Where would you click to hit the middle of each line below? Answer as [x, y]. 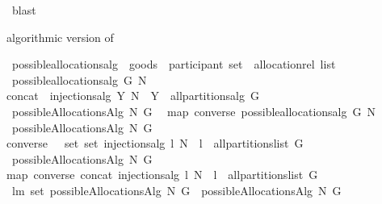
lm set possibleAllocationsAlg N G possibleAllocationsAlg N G [176, 190]
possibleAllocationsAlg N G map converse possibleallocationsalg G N [193, 111]
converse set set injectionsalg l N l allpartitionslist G [155, 143]
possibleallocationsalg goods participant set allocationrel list [174, 64]
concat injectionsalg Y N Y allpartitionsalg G [133, 96]
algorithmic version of [60, 37]
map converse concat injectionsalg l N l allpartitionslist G [162, 175]
